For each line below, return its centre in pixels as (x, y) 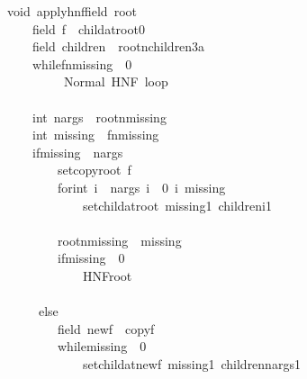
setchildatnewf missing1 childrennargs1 (191, 363)
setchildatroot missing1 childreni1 (177, 205)
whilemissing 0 (102, 346)
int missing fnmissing (95, 135)
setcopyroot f (94, 170)
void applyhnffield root (72, 11)
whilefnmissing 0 (82, 63)
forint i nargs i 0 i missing (141, 187)
